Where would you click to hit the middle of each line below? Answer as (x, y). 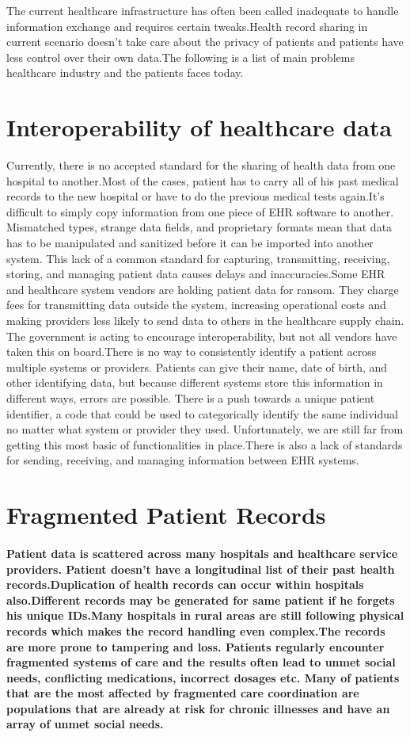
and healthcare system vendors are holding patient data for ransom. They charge (203, 289)
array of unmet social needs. (85, 724)
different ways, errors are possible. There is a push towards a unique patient (191, 398)
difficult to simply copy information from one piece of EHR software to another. (200, 211)
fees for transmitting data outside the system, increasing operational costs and (196, 305)
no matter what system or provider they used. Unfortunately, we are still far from (205, 429)
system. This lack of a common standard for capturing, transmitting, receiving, (198, 258)
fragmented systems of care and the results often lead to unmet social (201, 662)
